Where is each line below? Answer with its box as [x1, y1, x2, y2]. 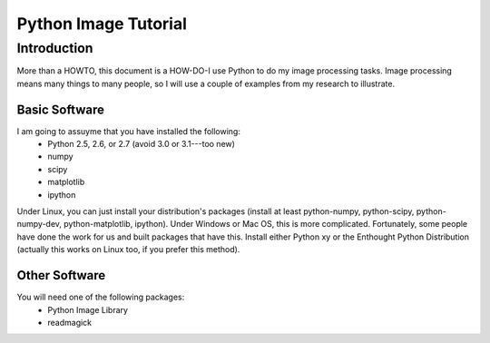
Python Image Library [47, 304, 129, 315]
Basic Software [16, 102, 104, 117]
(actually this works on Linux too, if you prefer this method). [16, 244, 240, 255]
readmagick [47, 317, 93, 328]
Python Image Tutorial [16, 14, 188, 34]
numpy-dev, [16, 219, 63, 230]
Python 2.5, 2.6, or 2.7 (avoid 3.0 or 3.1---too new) [47, 139, 236, 150]
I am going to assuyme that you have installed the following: [16, 125, 240, 136]
